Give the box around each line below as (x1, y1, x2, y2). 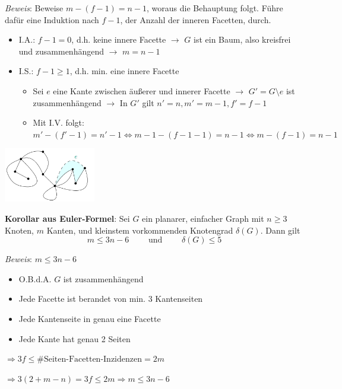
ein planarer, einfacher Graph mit (142, 212, 264, 225)
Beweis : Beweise (5, 2, 64, 14)
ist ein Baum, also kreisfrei (194, 33, 291, 46)
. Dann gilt (260, 224, 300, 236)
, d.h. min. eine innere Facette (69, 65, 179, 77)
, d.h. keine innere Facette (71, 33, 166, 46)
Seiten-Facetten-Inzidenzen (43, 355, 142, 364)
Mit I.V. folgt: (33, 116, 84, 129)
